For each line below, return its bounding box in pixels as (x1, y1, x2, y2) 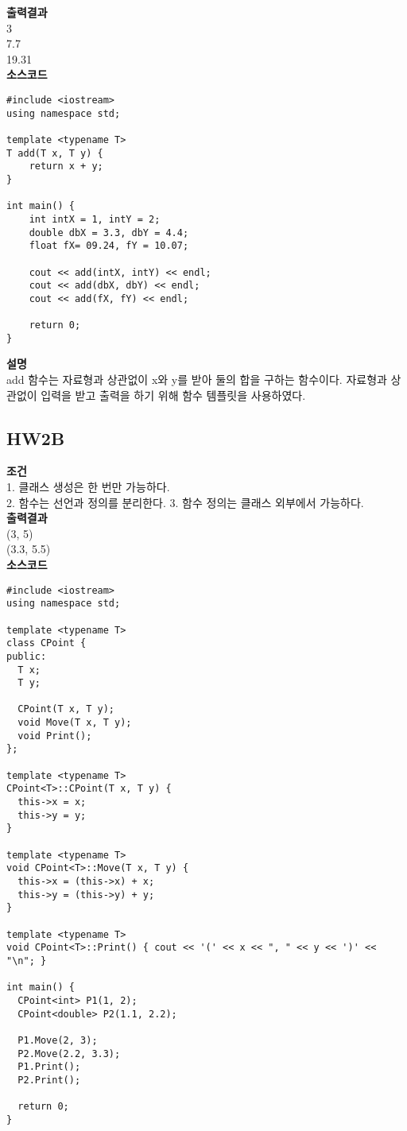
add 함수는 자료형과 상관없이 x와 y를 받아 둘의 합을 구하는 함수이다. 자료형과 (6, 371, 387, 388)
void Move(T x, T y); (17, 717, 132, 729)
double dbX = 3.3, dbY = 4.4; (29, 227, 189, 238)
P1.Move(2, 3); (17, 1034, 98, 1046)
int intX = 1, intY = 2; (29, 213, 161, 225)
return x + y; (29, 161, 103, 172)
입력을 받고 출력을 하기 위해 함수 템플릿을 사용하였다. (41, 386, 306, 403)
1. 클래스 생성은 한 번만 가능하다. (6, 478, 170, 495)
